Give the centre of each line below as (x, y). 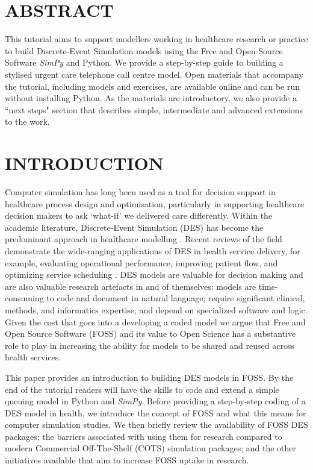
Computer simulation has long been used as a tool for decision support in (140, 192)
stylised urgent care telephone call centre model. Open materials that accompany (154, 74)
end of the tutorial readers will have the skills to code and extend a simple (142, 389)
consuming (24, 298)
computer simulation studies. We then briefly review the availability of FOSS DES (156, 425)
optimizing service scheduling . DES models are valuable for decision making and (154, 274)
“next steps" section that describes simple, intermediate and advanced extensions (154, 109)
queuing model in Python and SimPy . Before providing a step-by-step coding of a (155, 401)
